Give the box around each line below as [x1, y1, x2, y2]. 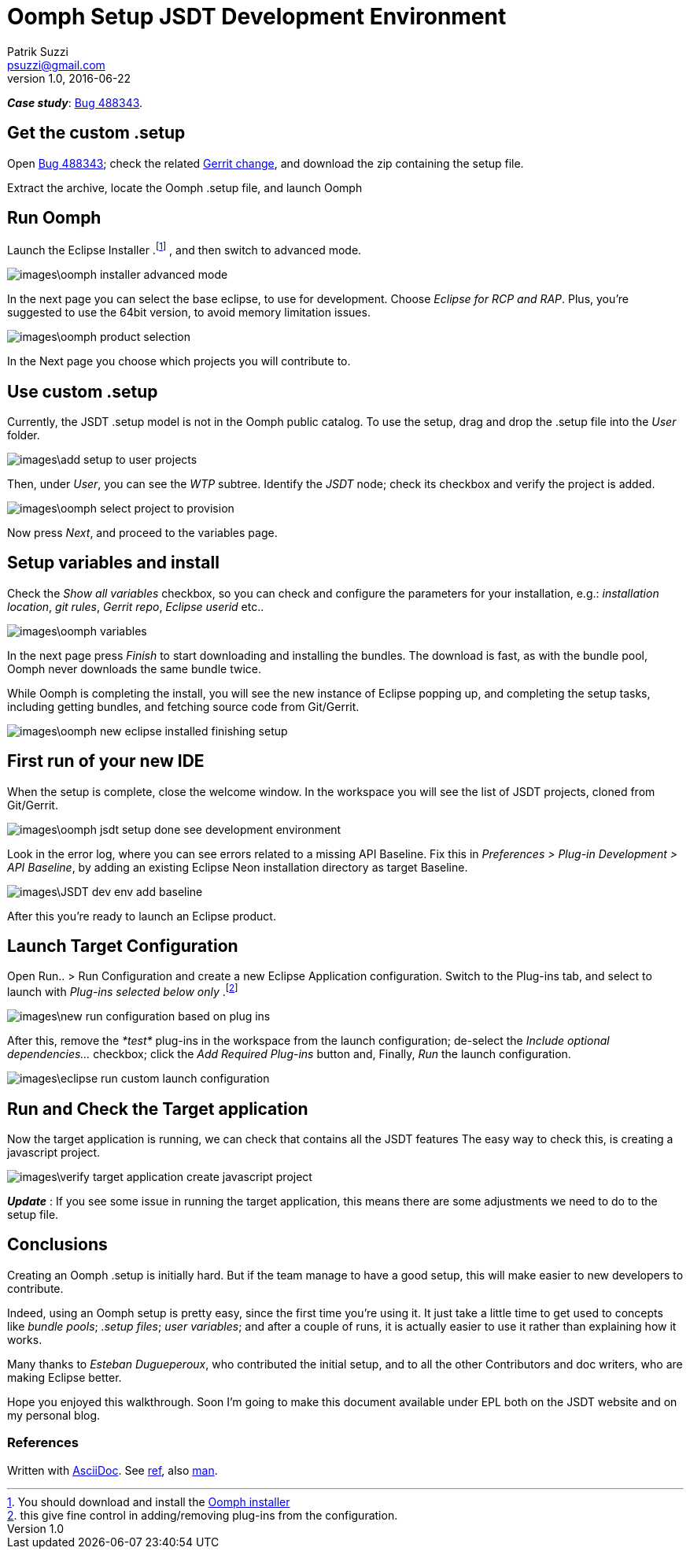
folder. [7, 428, 40, 442]
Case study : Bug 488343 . [7, 95, 143, 109]
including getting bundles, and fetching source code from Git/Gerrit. [7, 699, 360, 713]
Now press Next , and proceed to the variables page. [7, 525, 278, 539]
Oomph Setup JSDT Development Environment [7, 3, 507, 30]
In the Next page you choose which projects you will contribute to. [7, 354, 351, 368]
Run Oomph [7, 208, 101, 228]
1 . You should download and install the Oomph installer [7, 1494, 290, 1509]
